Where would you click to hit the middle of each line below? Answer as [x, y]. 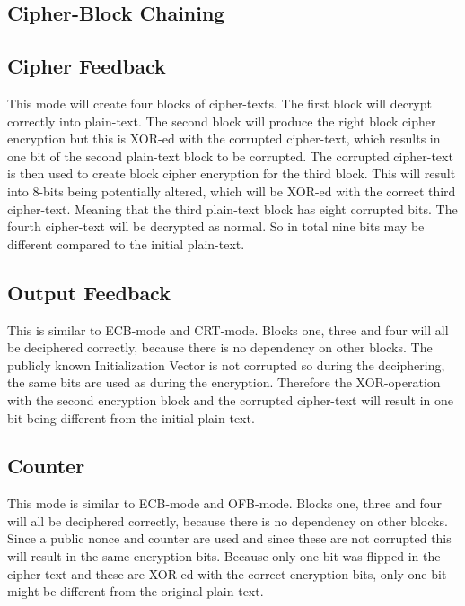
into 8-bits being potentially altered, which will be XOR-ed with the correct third [232, 190]
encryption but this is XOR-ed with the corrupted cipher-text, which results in [224, 139]
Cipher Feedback [87, 66]
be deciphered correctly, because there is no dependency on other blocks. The [220, 347]
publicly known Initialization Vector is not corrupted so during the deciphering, [226, 364]
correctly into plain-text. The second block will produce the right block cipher [222, 121]
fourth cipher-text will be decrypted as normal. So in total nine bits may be [216, 226]
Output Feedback [89, 292]
